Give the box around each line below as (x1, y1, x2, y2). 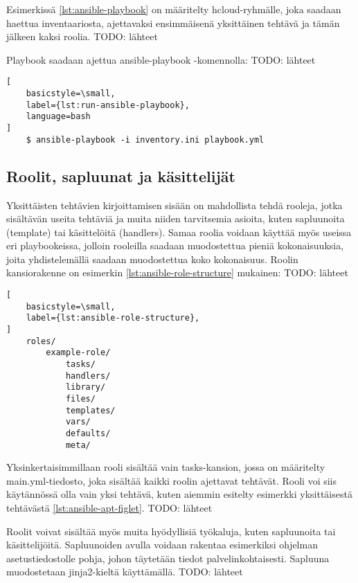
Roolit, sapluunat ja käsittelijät (6, 165, 235, 186)
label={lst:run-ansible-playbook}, (26, 100, 190, 110)
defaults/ (65, 428, 111, 438)
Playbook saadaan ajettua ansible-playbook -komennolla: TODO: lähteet (6, 52, 316, 66)
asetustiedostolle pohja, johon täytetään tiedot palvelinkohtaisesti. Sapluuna (6, 550, 330, 565)
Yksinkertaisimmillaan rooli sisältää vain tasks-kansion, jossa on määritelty (6, 460, 325, 474)
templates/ (65, 405, 116, 415)
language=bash (26, 111, 91, 122)
